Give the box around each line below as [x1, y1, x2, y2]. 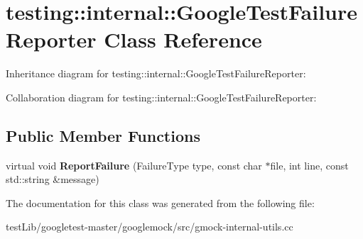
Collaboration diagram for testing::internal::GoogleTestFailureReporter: [6, 89, 317, 104]
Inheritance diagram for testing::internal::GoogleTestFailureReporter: [6, 66, 306, 81]
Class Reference [104, 25, 262, 54]
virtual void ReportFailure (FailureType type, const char [6, 157, 262, 172]
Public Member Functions [6, 124, 200, 146]
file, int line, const [270, 157, 349, 172]
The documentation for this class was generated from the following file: [6, 195, 315, 210]
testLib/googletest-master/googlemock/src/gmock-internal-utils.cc [6, 219, 293, 234]
